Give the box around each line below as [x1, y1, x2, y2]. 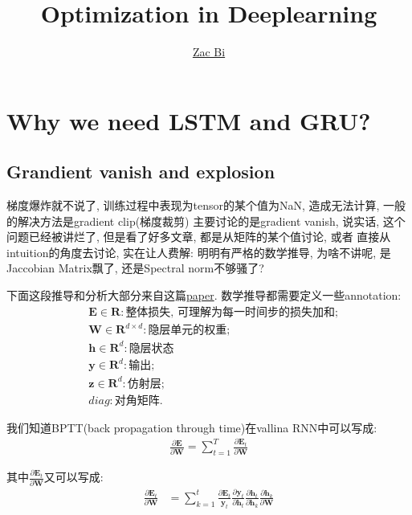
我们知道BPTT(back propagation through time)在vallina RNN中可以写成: [6, 419, 377, 435]
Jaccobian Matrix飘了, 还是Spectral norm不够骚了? [6, 260, 264, 276]
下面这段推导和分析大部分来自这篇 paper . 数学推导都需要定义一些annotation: [6, 287, 402, 304]
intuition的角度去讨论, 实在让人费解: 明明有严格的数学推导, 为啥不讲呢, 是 [6, 243, 391, 260]
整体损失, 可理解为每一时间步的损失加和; [125, 306, 338, 318]
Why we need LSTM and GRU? [6, 104, 371, 137]
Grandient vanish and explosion [6, 159, 275, 184]
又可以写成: [43, 468, 104, 485]
